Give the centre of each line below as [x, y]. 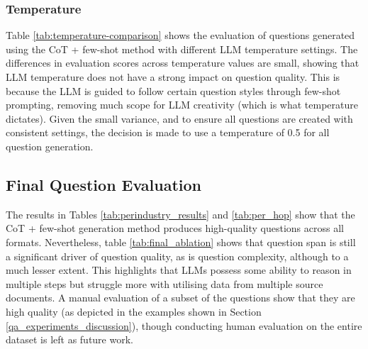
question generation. [50, 146]
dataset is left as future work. [69, 339]
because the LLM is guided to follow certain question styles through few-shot [173, 90]
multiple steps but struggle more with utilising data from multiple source [165, 283]
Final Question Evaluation [104, 184]
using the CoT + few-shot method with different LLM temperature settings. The [182, 49]
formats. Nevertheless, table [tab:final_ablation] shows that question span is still [181, 242]
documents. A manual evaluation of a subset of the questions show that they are [180, 298]
